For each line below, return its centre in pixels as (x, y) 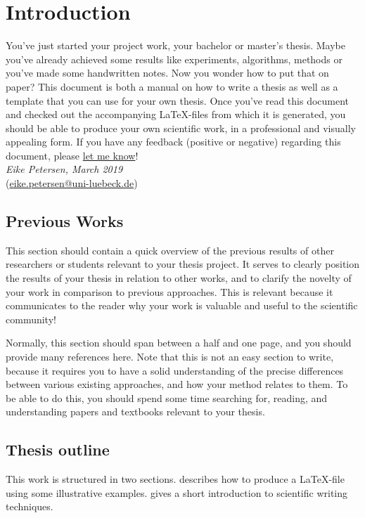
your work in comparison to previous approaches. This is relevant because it (169, 291)
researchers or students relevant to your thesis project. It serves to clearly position (183, 264)
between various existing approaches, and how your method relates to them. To (177, 384)
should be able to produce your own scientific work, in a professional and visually (181, 128)
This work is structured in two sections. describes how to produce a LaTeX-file (175, 479)
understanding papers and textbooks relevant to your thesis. (135, 412)
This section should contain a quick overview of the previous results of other (170, 250)
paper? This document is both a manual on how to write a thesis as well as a (172, 86)
